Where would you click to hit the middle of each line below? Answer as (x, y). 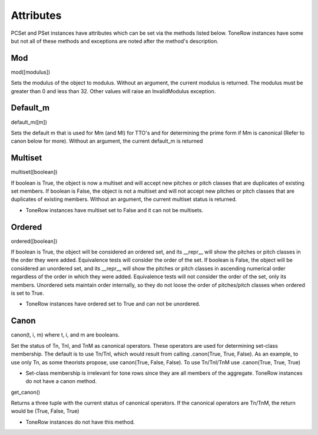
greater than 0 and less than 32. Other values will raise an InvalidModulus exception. (113, 91)
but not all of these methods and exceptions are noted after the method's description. (115, 41)
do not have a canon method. (61, 381)
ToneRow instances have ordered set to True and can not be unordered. (113, 304)
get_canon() (26, 392)
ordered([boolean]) (34, 241)
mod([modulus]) (31, 72)
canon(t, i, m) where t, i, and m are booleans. (65, 335)
